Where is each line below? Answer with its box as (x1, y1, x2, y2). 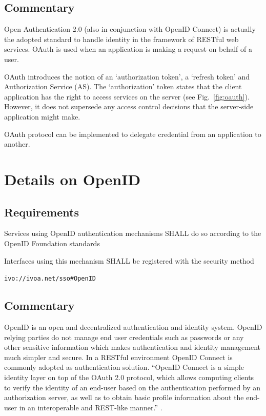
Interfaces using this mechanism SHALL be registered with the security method (4, 255, 254, 266)
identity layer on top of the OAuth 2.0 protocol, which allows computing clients (4, 371, 254, 382)
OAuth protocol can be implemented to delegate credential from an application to (4, 128, 261, 139)
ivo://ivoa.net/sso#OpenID (4, 275, 96, 283)
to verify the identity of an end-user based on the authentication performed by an (4, 382, 261, 392)
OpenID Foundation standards (4, 237, 100, 248)
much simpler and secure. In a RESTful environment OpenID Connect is (4, 351, 233, 362)
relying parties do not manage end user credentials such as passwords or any (4, 331, 244, 342)
